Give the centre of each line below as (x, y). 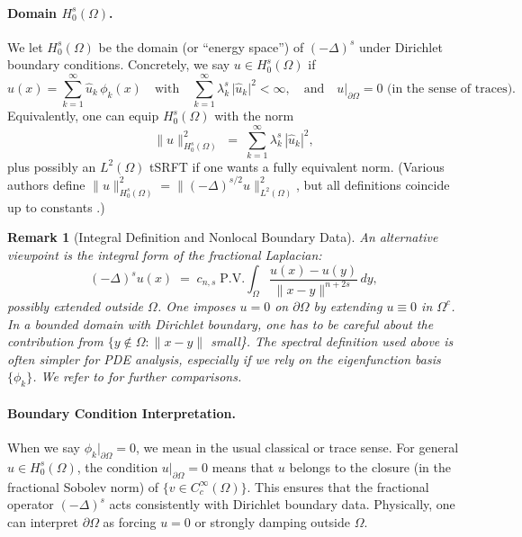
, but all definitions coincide (373, 184)
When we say (44, 447)
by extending (348, 305)
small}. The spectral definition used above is (332, 341)
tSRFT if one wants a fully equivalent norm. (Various (297, 166)
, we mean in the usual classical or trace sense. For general (297, 447)
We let (25, 46)
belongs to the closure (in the (370, 466)
